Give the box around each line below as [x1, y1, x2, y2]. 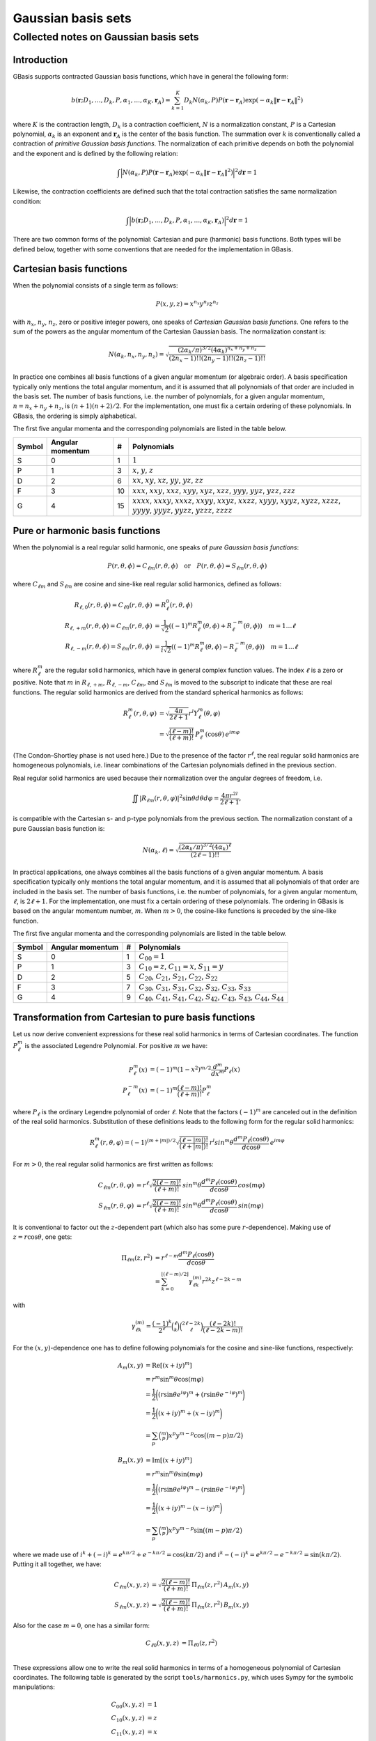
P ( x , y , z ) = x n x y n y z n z [155, 299, 219, 308]
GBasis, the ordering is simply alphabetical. [13, 412, 137, 420]
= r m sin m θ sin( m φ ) [145, 1469, 203, 1478]
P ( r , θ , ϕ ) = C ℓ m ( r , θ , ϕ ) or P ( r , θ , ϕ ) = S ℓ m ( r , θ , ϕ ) [107, 561, 267, 571]
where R [13, 666, 38, 674]
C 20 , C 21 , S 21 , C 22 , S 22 [139, 971, 219, 983]
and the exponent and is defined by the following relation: [13, 149, 178, 157]
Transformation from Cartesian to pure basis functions [13, 1011, 256, 1023]
